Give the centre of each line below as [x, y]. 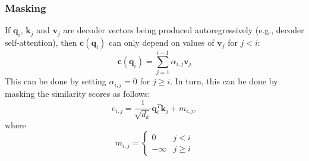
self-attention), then [41, 42]
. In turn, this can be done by [224, 81]
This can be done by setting [56, 81]
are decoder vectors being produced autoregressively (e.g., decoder [184, 30]
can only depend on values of [162, 42]
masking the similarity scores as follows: [78, 93]
